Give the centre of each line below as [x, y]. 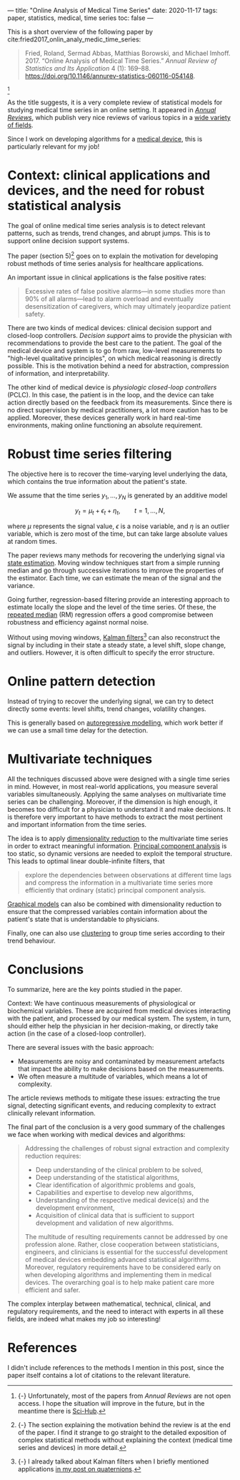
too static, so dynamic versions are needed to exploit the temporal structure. [120, 853]
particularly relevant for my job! [54, 146]
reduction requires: [53, 1156]
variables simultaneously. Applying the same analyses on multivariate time [117, 794]
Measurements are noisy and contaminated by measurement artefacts [121, 1061]
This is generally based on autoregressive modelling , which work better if [115, 722]
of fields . [20, 125]
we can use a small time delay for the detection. [78, 730]
